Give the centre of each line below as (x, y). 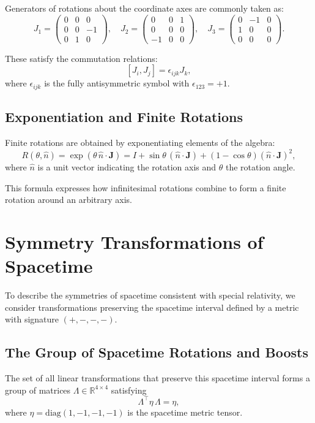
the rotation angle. (260, 167)
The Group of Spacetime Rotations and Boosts (157, 352)
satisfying (129, 390)
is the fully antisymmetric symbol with (117, 83)
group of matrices (38, 390)
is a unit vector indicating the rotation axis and (127, 167)
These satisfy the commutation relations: (81, 58)
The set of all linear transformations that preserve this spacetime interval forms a (157, 378)
